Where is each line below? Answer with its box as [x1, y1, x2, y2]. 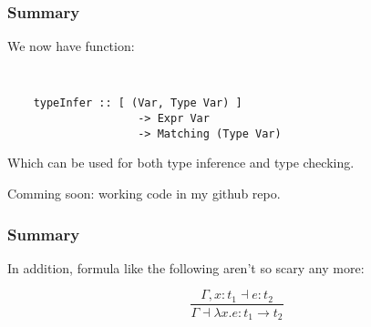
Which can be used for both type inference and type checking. [7, 153, 355, 172]
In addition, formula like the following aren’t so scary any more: [7, 258, 365, 277]
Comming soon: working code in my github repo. [7, 184, 281, 203]
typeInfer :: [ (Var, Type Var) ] [33, 97, 242, 110]
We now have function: [7, 36, 135, 56]
